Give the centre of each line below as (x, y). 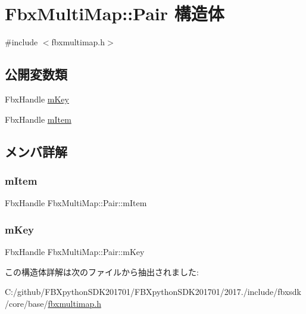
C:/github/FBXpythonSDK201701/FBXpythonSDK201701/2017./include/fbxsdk (153, 292)
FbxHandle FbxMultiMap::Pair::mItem (76, 203)
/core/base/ (26, 303)
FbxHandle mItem (38, 119)
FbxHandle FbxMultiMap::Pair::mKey (75, 251)
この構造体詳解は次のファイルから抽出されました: (102, 271)
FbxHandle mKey (37, 99)
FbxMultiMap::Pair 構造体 (115, 13)
